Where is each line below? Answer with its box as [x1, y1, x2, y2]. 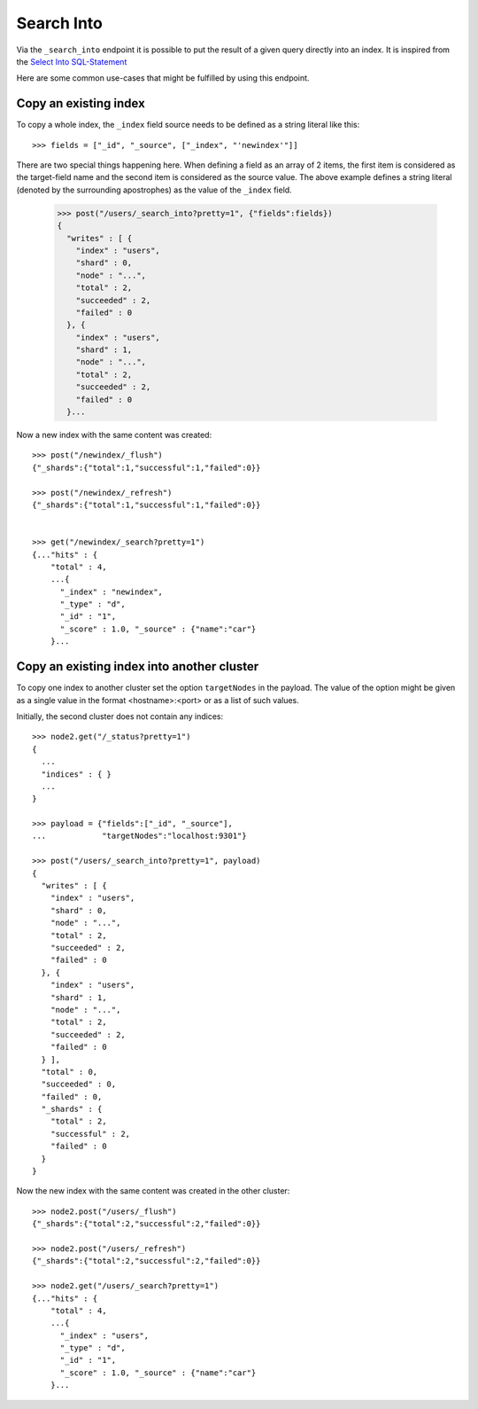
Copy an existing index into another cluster [16, 659, 259, 674]
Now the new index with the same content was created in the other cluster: [16, 1186, 290, 1196]
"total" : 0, [41, 1067, 98, 1076]
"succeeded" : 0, [41, 1079, 117, 1090]
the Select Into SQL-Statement [16, 56, 127, 67]
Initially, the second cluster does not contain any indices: [16, 710, 224, 722]
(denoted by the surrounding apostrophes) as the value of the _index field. [16, 184, 292, 195]
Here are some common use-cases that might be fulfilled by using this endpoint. [16, 73, 310, 83]
